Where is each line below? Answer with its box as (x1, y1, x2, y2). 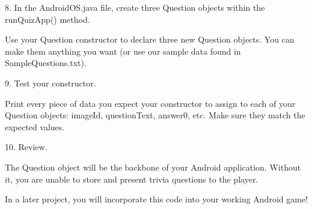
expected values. (5, 120, 65, 133)
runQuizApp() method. (5, 13, 90, 25)
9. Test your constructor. (5, 76, 96, 89)
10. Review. (5, 141, 47, 153)
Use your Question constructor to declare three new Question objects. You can (5, 33, 295, 46)
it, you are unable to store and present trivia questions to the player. (5, 172, 258, 185)
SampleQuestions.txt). (5, 56, 87, 69)
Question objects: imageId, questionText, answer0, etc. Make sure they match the (5, 109, 305, 121)
